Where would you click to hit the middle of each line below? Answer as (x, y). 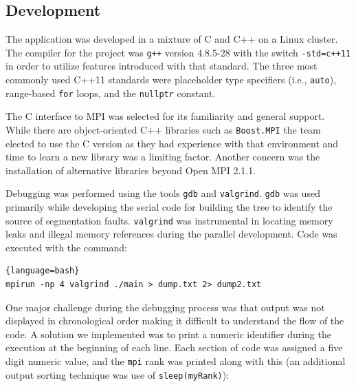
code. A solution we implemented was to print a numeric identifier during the (168, 334)
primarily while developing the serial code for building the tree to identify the (169, 207)
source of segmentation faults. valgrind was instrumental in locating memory (169, 220)
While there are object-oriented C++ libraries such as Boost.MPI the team (163, 129)
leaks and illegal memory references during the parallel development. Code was (171, 234)
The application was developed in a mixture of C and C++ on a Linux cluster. (172, 39)
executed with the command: (66, 247)
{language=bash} (43, 271)
